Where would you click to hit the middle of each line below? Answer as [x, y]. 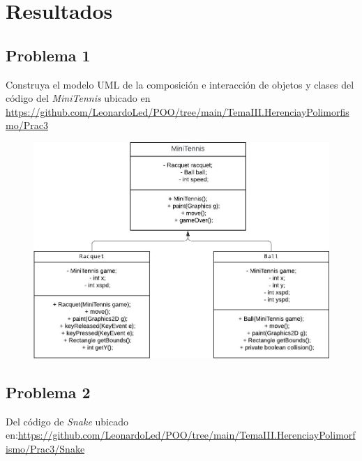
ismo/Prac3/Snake [45, 448]
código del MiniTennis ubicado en [78, 98]
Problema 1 [48, 55]
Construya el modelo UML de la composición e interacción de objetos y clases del [180, 84]
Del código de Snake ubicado [67, 421]
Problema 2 [48, 392]
